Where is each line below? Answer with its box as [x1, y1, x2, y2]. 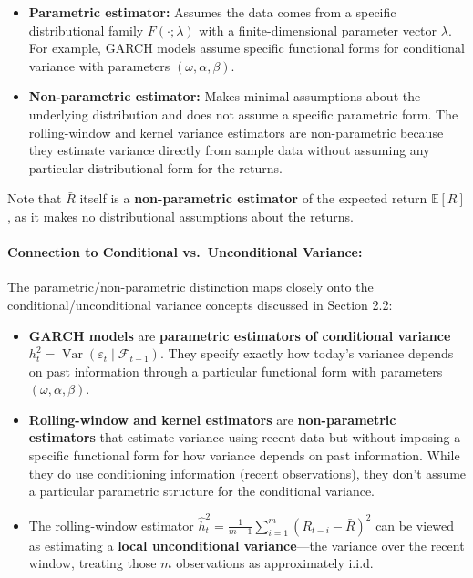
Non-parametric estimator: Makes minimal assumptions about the [28, 87, 421, 106]
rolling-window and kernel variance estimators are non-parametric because [28, 122, 444, 141]
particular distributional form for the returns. [28, 158, 283, 177]
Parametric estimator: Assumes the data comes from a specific [28, 3, 396, 21]
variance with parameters [28, 56, 170, 75]
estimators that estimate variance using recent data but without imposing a [28, 428, 461, 447]
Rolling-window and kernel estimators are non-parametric [28, 409, 396, 428]
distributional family [28, 20, 144, 39]
